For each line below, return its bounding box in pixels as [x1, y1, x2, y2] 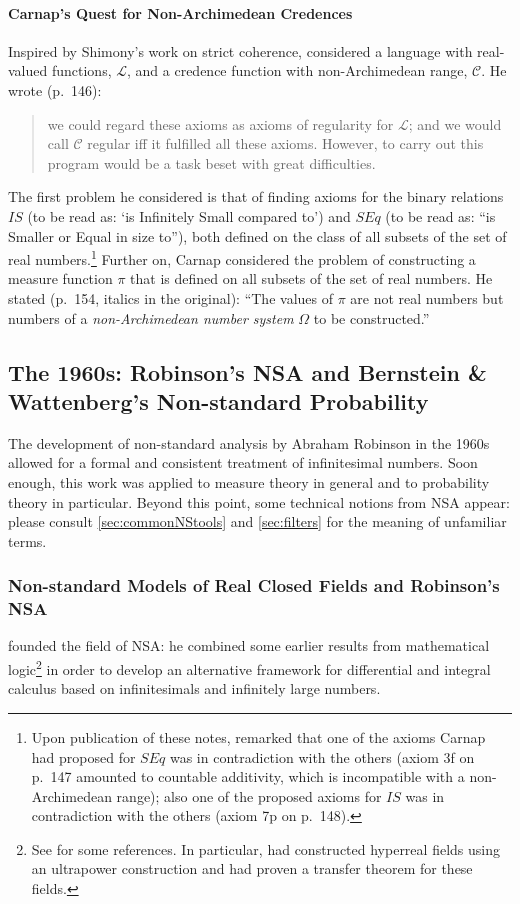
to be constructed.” [313, 307, 430, 328]
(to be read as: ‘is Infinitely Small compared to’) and [27, 205, 351, 226]
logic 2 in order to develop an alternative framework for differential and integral [8, 656, 491, 679]
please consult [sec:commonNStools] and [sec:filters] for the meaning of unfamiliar [8, 511, 507, 532]
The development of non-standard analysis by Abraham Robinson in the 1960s [8, 432, 490, 453]
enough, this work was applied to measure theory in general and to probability [8, 471, 490, 492]
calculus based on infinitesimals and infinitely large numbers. [8, 678, 381, 699]
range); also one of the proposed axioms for [116, 785, 382, 806]
